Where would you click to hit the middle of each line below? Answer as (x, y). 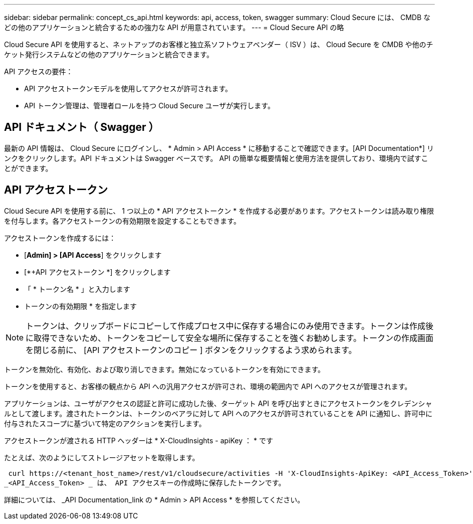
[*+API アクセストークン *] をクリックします (97, 272)
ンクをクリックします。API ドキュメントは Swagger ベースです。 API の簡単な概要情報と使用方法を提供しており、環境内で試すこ (216, 158)
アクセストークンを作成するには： (60, 238)
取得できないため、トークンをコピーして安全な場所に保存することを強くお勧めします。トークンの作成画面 (233, 338)
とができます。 (28, 168)
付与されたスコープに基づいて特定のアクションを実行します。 (105, 423)
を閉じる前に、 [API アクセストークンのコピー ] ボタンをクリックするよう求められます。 (191, 350)
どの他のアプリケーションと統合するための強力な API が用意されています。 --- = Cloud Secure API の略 (174, 27)
